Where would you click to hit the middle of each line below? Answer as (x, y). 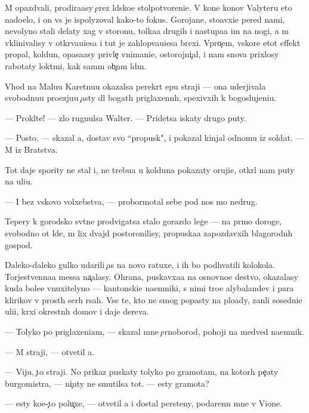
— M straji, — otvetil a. (50, 351)
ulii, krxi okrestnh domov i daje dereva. (77, 311)
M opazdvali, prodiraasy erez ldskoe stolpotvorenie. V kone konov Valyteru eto (149, 7)
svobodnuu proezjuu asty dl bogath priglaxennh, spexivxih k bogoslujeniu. (141, 98)
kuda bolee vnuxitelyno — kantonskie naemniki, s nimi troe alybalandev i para (149, 288)
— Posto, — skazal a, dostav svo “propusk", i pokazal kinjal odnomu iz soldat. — (154, 138)
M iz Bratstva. (31, 149)
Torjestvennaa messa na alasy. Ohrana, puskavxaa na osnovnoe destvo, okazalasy (152, 276)
